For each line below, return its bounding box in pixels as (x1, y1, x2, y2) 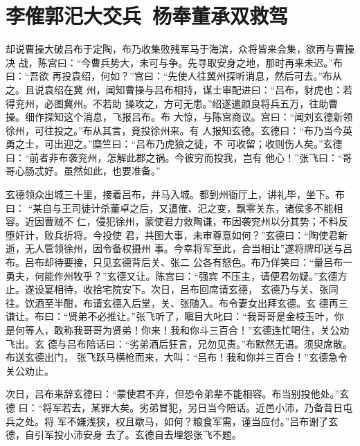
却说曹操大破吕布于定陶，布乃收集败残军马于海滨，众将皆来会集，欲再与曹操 (6, 42, 354, 56)
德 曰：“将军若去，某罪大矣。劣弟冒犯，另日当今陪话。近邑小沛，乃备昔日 (6, 400, 343, 414)
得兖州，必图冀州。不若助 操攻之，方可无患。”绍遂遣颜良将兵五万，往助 (6, 96, 329, 110)
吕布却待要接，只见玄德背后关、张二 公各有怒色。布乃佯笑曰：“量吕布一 (24, 255, 353, 269)
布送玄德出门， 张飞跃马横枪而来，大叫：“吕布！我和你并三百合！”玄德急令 (6, 350, 348, 364)
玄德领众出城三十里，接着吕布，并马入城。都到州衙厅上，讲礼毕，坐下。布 (6, 187, 345, 202)
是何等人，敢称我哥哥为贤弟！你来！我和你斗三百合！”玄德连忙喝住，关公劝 (6, 323, 350, 337)
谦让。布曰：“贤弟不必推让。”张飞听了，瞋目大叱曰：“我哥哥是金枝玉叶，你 (6, 309, 344, 323)
